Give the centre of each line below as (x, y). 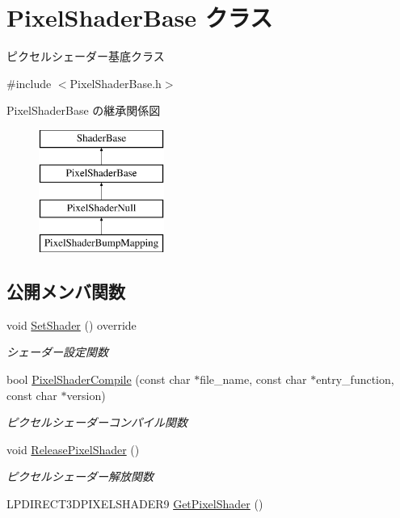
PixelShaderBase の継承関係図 (84, 110)
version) (86, 395)
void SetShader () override (72, 324)
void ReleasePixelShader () (73, 449)
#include (29, 83)
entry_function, (355, 379)
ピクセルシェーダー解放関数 (80, 476)
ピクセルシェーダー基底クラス (86, 56)
